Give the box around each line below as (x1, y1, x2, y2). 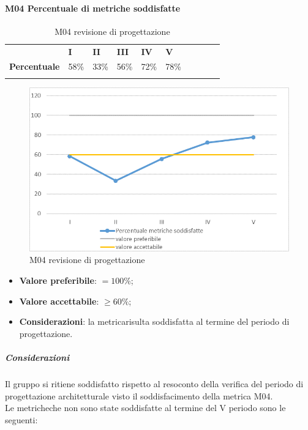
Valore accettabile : (19, 294, 99, 307)
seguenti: (5, 413, 38, 426)
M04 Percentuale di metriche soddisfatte (5, 1, 181, 14)
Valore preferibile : (19, 273, 97, 286)
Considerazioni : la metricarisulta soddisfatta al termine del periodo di (19, 315, 290, 328)
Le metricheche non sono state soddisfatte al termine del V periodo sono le (5, 401, 286, 414)
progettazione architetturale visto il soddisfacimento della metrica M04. (5, 389, 273, 402)
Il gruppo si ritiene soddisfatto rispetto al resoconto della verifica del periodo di (5, 377, 304, 390)
